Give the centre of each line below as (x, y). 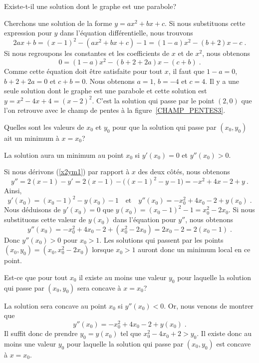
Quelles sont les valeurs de (44, 127)
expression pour (28, 33)
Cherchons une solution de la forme (58, 23)
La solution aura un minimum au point (64, 155)
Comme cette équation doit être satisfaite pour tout (83, 71)
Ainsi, (13, 190)
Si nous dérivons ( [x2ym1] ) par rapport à (67, 172)
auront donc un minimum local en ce (194, 249)
